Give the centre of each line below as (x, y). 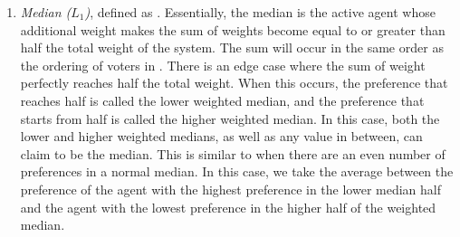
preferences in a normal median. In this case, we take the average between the (237, 171)
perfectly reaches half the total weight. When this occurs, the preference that (234, 83)
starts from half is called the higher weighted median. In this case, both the (230, 118)
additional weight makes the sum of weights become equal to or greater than (233, 29)
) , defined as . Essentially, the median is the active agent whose (260, 12)
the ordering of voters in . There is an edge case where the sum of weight (223, 65)
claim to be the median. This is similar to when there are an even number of (233, 153)
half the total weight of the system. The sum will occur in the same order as (232, 47)
